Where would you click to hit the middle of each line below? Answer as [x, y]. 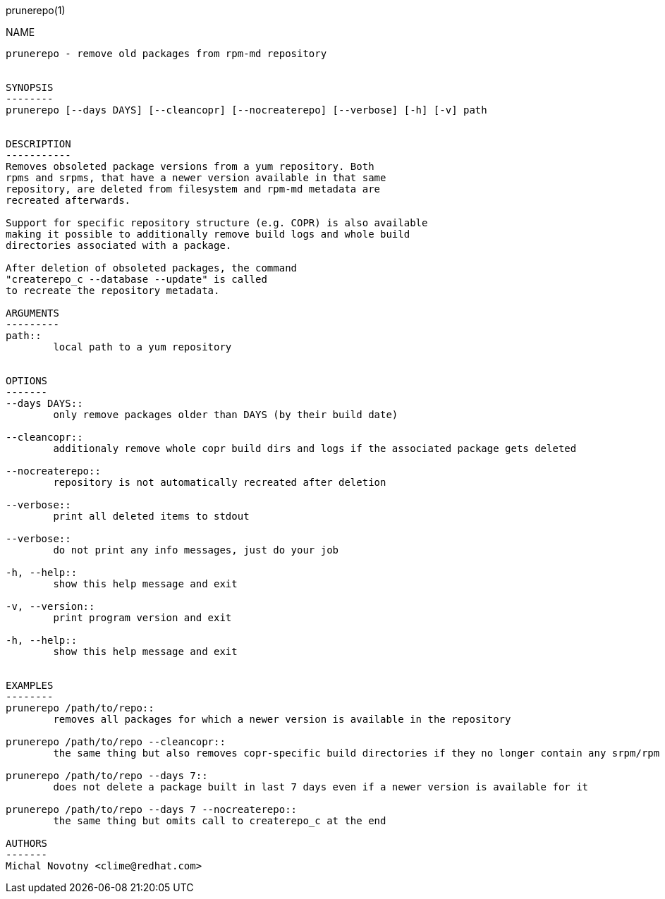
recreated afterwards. [68, 200]
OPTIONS [27, 381]
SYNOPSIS [30, 87]
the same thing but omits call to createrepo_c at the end [220, 821]
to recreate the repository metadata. [113, 291]
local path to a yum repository [142, 347]
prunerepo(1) [36, 10]
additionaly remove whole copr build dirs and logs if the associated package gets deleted [315, 448]
